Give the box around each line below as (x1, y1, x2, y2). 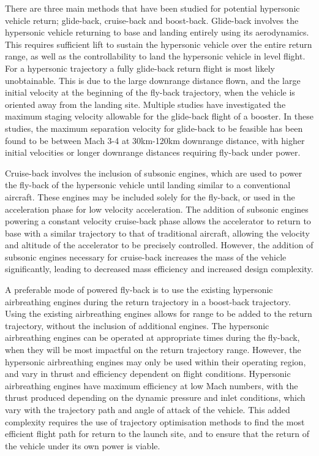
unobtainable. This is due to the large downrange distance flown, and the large (5, 74, 301, 86)
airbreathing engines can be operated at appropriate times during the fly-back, (5, 331, 300, 344)
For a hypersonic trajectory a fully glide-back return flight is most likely (5, 61, 275, 74)
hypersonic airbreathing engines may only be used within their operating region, (5, 355, 306, 368)
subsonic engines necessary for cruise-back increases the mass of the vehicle (5, 250, 287, 263)
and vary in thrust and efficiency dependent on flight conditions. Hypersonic (5, 367, 291, 380)
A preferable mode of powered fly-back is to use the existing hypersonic (5, 283, 273, 296)
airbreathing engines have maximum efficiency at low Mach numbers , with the (5, 379, 298, 392)
